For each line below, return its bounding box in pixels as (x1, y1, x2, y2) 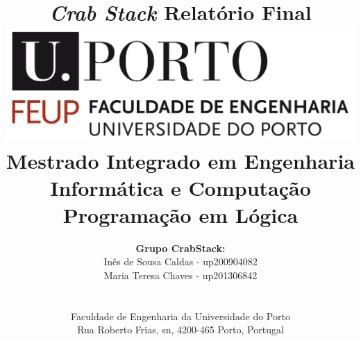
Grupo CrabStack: (135, 240, 226, 255)
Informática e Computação (50, 173, 311, 201)
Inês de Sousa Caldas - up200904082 (103, 254, 258, 269)
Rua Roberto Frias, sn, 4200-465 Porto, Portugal (77, 322, 284, 337)
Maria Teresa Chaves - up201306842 (103, 268, 258, 283)
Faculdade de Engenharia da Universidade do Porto (71, 308, 290, 323)
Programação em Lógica (62, 200, 299, 228)
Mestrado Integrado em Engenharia (6, 146, 355, 174)
